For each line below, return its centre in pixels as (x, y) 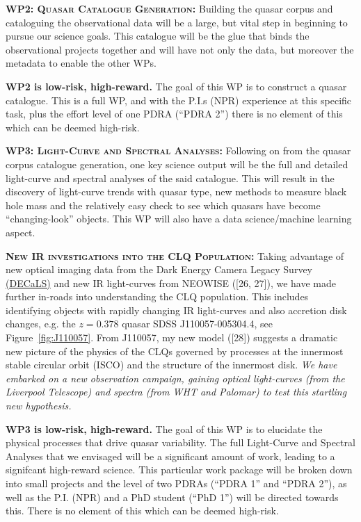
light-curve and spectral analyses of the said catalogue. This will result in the (170, 178)
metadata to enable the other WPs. (81, 63)
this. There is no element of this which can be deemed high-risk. (142, 511)
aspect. (21, 232)
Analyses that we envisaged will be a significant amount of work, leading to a (170, 456)
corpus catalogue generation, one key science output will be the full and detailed (177, 164)
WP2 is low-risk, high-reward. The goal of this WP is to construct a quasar (176, 86)
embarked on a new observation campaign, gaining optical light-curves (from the (175, 378)
